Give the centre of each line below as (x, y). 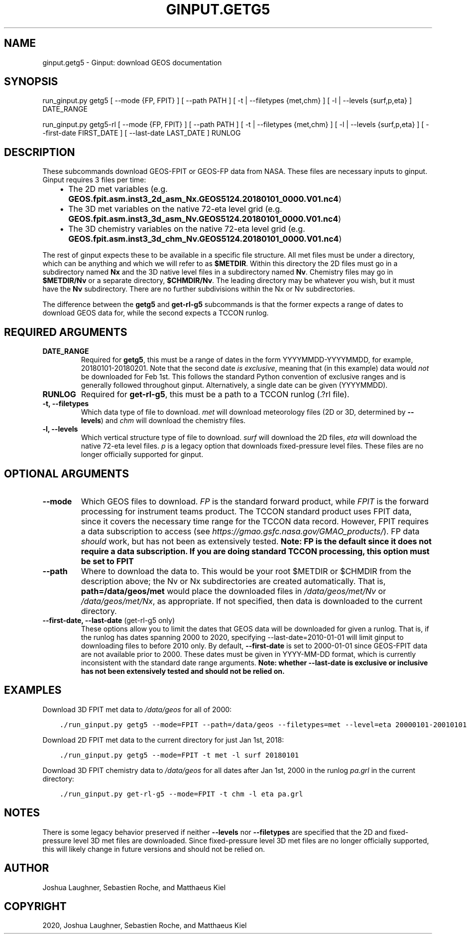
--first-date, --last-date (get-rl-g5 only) (109, 620)
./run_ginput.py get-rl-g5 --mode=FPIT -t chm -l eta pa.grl (181, 794)
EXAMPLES (33, 690)
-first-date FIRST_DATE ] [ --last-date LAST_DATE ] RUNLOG (142, 133)
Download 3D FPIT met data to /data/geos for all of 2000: (137, 709)
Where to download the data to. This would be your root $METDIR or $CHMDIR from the (246, 571)
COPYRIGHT (35, 906)
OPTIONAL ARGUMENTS (66, 473)
